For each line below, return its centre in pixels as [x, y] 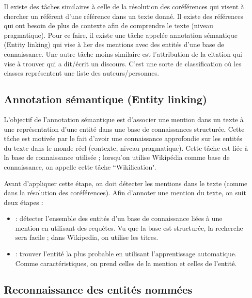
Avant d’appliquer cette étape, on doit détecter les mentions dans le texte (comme [126, 183]
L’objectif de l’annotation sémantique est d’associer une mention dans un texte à [124, 119]
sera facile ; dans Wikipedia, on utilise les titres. [87, 237]
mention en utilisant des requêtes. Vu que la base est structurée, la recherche [129, 227]
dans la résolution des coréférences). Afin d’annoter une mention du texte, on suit [125, 193]
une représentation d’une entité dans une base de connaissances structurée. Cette [124, 129]
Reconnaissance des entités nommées [98, 289]
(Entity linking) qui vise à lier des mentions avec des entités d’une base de [114, 44]
